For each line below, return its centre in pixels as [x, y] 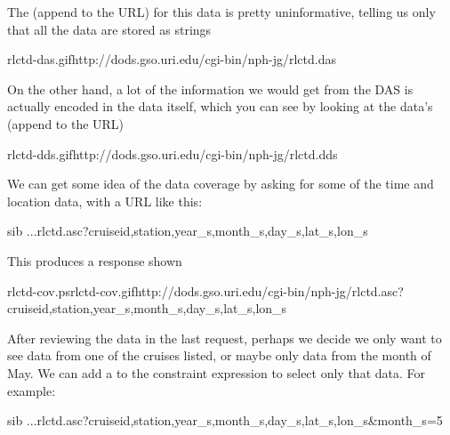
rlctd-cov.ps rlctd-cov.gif [71, 290]
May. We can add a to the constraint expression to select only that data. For [217, 372]
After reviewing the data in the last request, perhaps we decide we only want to [225, 338]
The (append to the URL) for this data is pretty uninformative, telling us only [221, 12]
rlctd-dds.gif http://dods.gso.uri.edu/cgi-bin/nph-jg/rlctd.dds [173, 153]
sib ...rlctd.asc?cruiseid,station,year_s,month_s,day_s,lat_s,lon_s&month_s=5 [225, 420]
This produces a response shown [95, 260]
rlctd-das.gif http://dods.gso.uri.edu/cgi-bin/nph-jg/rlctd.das [172, 59]
